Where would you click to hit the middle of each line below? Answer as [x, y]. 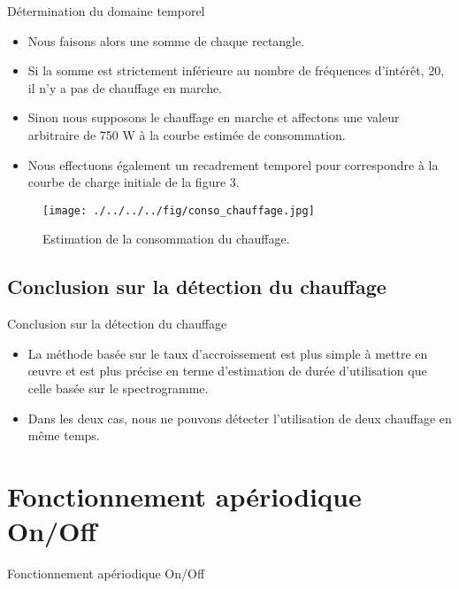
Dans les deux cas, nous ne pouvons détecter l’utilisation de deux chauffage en [240, 418]
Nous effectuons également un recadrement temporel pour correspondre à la [233, 164]
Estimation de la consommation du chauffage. [166, 239]
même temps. [64, 435]
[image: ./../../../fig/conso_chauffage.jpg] [179, 210]
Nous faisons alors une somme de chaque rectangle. [166, 40]
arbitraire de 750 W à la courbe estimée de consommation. [187, 134]
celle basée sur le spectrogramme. [118, 387]
